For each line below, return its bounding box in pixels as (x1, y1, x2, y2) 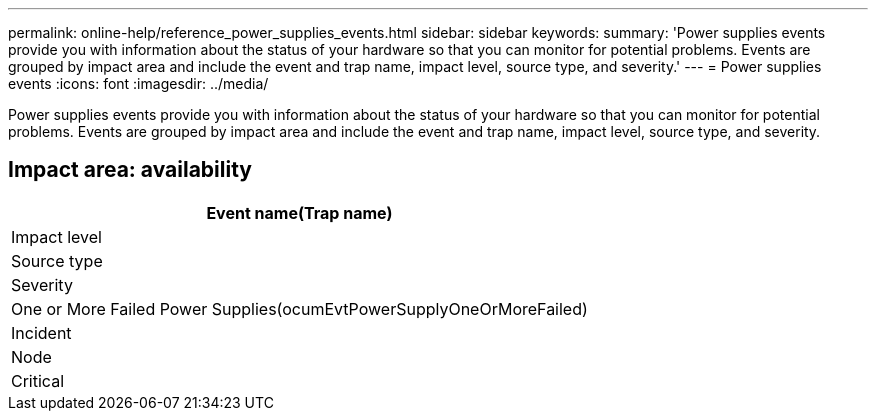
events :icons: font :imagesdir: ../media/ (8, 75, 269, 92)
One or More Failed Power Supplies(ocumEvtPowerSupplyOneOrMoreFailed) (11, 298, 588, 319)
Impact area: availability (8, 157, 252, 183)
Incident (11, 322, 72, 343)
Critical (11, 370, 65, 391)
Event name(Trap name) (206, 202, 393, 223)
